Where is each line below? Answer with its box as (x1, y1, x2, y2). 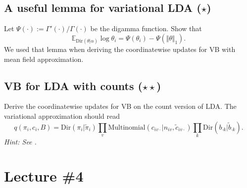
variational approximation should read (4, 110, 120, 121)
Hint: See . (4, 136, 37, 146)
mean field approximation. (4, 53, 84, 64)
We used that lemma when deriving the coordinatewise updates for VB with (4, 44, 236, 54)
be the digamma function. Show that (90, 23, 202, 34)
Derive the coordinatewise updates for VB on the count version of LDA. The (4, 101, 237, 111)
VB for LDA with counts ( (4, 78, 143, 93)
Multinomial (108, 124, 146, 131)
